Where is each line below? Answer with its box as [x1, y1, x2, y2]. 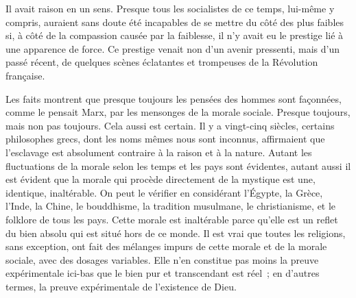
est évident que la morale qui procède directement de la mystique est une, [5, 172, 316, 186]
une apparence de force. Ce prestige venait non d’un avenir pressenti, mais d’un [5, 41, 340, 55]
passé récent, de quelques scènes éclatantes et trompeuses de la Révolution [5, 55, 318, 69]
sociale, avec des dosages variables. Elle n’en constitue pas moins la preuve [5, 252, 319, 266]
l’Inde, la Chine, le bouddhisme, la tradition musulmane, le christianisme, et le [5, 199, 336, 213]
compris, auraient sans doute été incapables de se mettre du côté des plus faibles [5, 14, 344, 29]
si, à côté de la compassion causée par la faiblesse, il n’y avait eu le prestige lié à [5, 28, 344, 42]
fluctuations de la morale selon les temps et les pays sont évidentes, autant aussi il [5, 158, 351, 173]
